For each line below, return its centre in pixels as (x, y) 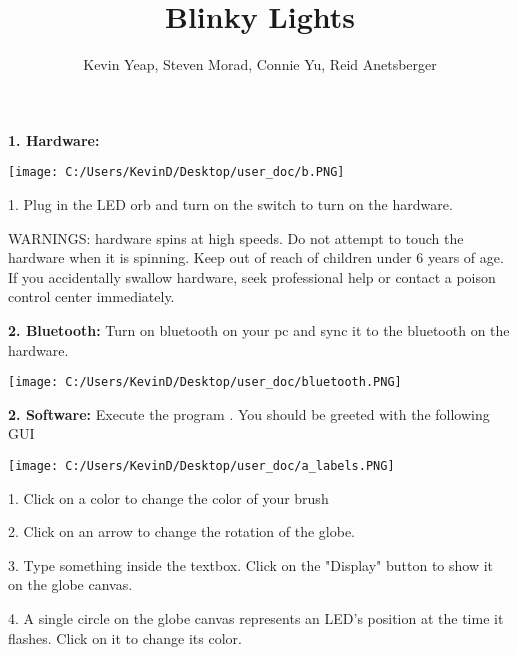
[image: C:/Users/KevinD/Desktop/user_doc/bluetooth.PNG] (205, 382)
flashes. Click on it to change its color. (125, 637)
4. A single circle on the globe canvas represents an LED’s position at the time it (256, 618)
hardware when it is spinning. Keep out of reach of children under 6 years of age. (256, 257)
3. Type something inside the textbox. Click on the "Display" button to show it (251, 564)
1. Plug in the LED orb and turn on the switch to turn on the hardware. (230, 203)
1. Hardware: (54, 139)
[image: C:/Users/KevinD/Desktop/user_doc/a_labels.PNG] (201, 465)
